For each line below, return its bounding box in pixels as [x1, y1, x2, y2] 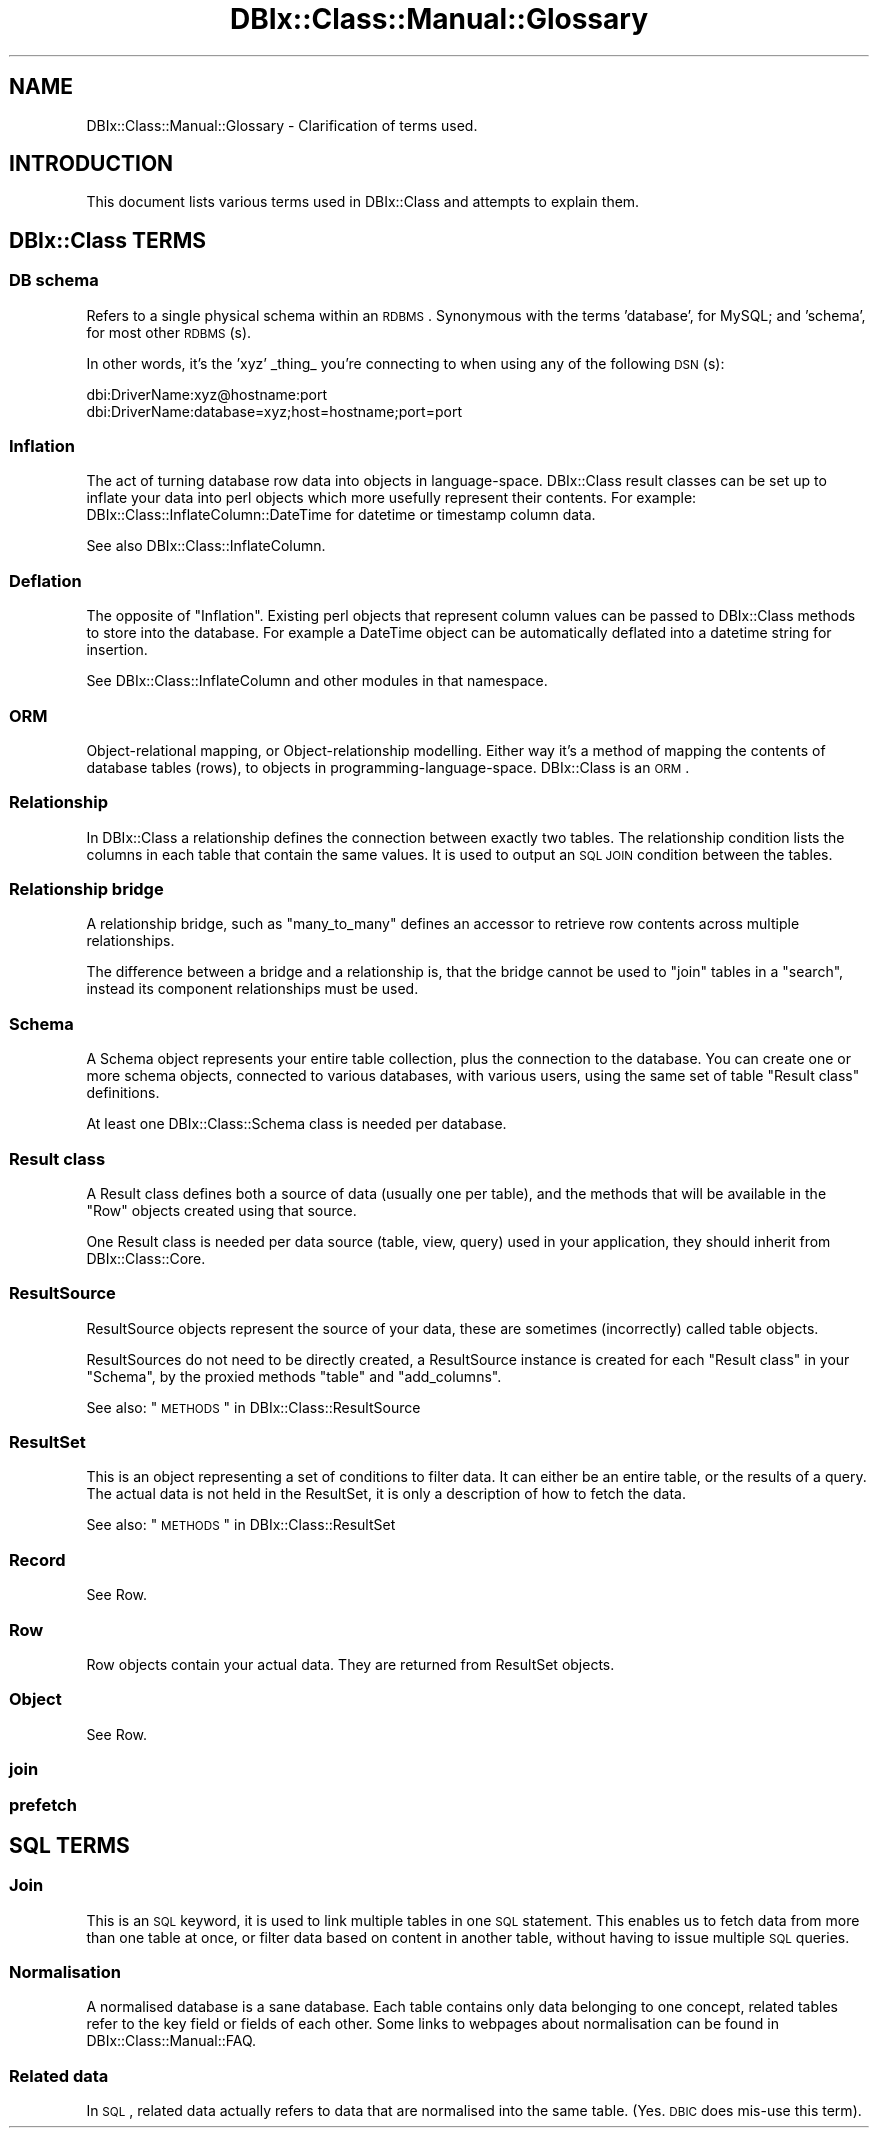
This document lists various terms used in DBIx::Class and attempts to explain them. [86, 193, 640, 211]
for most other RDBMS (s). [86, 323, 252, 341]
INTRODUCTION [9, 151, 174, 177]
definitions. [86, 1084, 160, 1102]
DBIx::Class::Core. [86, 1249, 206, 1267]
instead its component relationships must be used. [86, 980, 419, 998]
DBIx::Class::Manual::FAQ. [86, 2032, 257, 2050]
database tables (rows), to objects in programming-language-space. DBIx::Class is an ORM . [86, 758, 690, 776]
